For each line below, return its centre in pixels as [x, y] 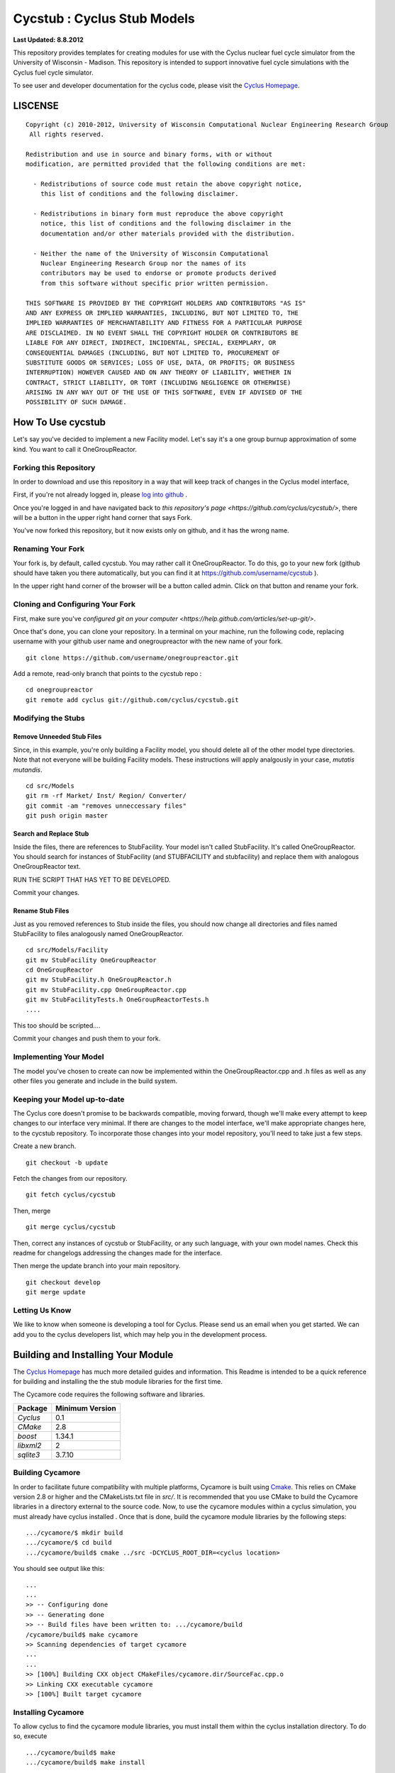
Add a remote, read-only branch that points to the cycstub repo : [107, 674]
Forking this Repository [54, 467]
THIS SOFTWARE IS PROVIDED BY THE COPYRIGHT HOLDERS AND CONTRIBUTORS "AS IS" [166, 303]
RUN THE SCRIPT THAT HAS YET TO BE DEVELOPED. [92, 879]
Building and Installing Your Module [93, 1355]
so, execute [30, 1736]
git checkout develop [63, 1282]
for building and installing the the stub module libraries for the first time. [118, 1381]
